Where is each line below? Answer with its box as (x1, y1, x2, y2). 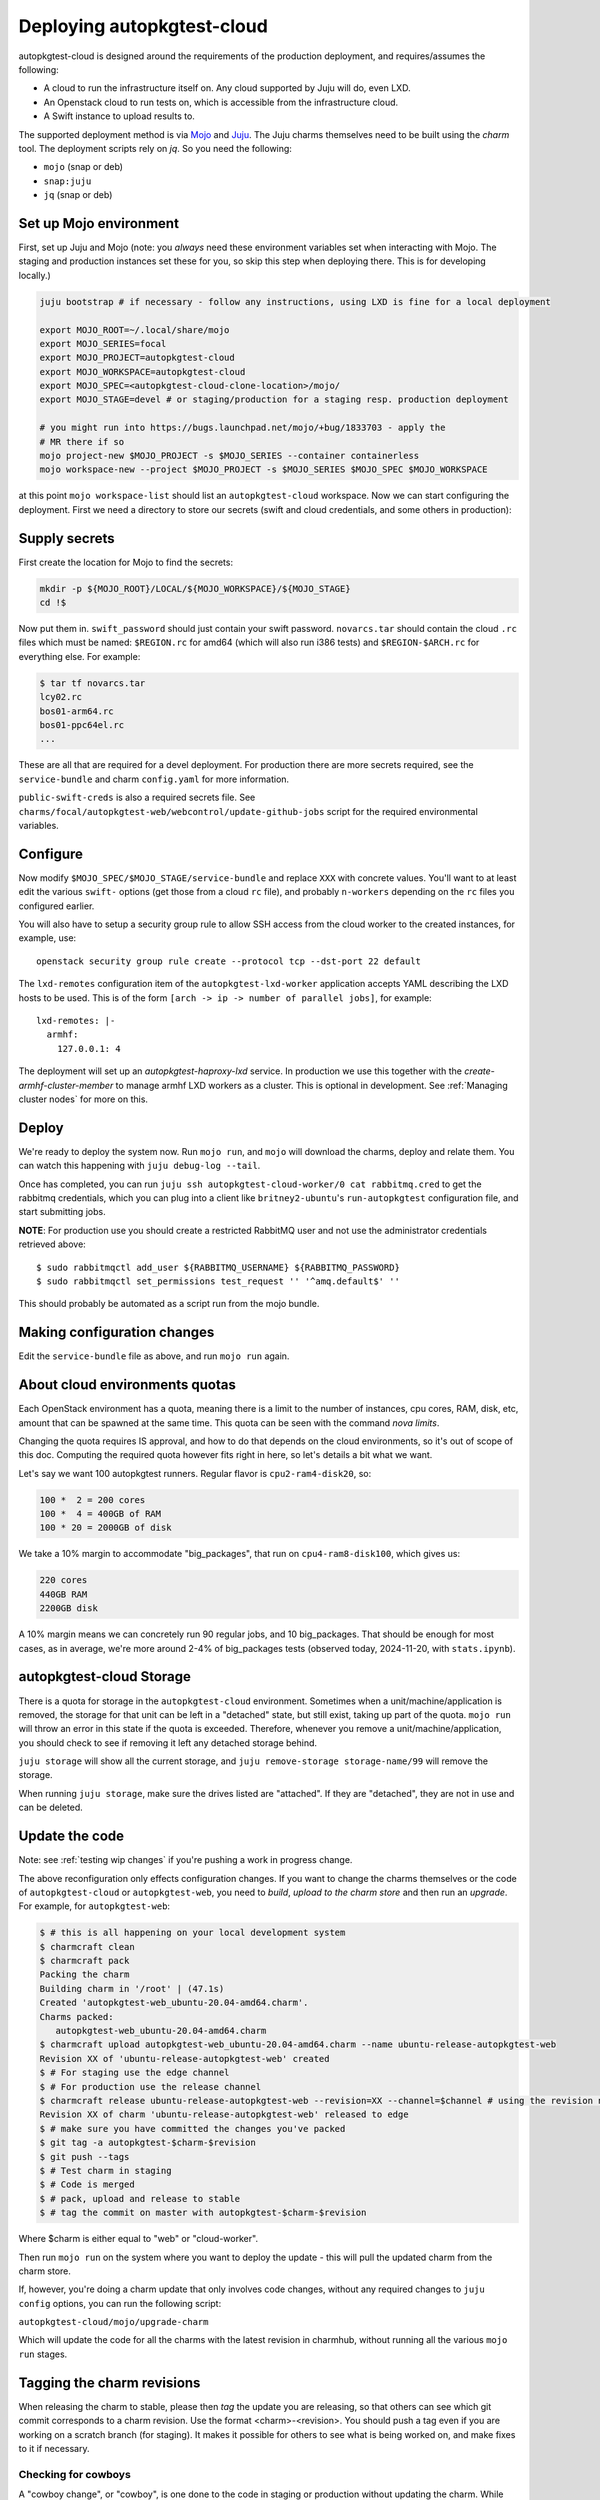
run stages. (18, 2348, 68, 2360)
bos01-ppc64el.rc (39, 720, 125, 730)
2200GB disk (39, 1603, 99, 1614)
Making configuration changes (18, 1324, 215, 1341)
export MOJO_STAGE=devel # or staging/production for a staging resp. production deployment (39, 394, 509, 405)
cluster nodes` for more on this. (18, 1093, 149, 1105)
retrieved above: (18, 1238, 87, 1250)
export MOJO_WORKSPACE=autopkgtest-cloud (39, 366, 246, 377)
